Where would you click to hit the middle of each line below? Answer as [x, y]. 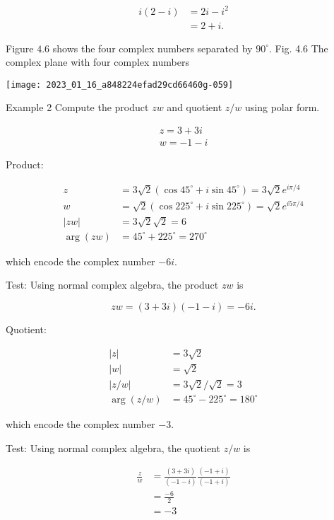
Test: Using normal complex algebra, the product [112, 285]
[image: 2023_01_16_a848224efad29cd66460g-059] [120, 85]
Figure [20, 48]
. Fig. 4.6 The [299, 48]
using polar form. [282, 107]
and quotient [195, 107]
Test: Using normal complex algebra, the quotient [113, 447]
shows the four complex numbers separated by [153, 48]
